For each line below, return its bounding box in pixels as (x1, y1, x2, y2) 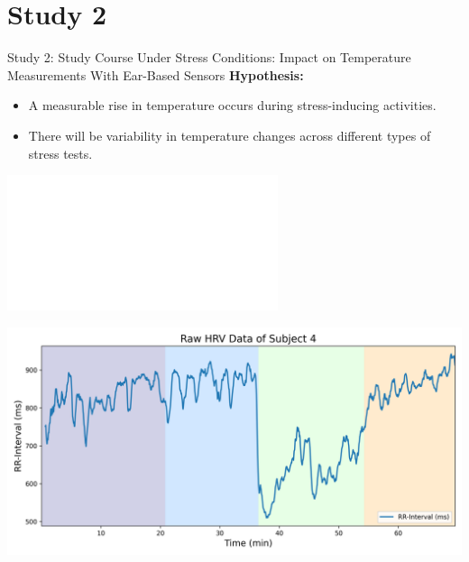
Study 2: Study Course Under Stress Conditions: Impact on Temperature (7, 48, 411, 67)
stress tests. (28, 143, 93, 162)
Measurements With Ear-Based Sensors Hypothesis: (7, 65, 304, 84)
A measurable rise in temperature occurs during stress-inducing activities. (28, 96, 437, 115)
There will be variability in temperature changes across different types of (28, 125, 431, 144)
